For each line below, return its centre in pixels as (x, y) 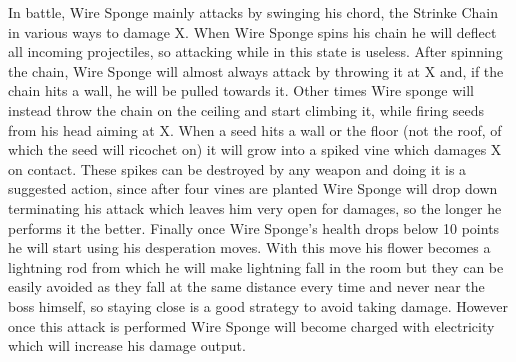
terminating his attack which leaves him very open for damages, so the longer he (255, 207)
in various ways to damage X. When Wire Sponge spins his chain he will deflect (252, 31)
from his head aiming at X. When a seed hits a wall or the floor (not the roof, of (255, 129)
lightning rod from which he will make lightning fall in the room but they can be (256, 266)
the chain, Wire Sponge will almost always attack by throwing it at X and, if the (256, 70)
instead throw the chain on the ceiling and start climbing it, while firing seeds (246, 109)
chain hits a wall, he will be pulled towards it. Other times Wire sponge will (241, 90)
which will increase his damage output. (127, 345)
